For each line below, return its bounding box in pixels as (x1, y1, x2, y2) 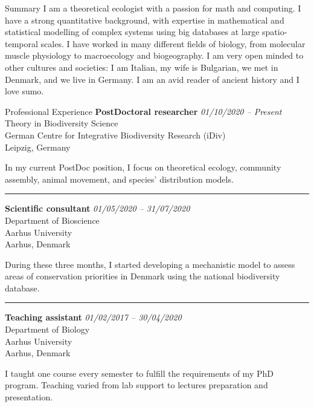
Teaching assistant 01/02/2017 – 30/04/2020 (5, 311, 182, 324)
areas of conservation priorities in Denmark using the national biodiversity (5, 270, 280, 282)
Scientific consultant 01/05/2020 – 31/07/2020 (5, 202, 190, 215)
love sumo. (5, 85, 44, 97)
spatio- (262, 25, 287, 38)
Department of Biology (5, 323, 90, 336)
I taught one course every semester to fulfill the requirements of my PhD (5, 366, 274, 379)
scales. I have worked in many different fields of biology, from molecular (40, 37, 306, 50)
